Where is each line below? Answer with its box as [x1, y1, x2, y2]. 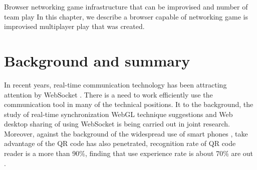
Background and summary [4, 50, 190, 70]
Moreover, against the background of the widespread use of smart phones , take [4, 128, 248, 138]
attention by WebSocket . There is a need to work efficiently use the [4, 89, 213, 99]
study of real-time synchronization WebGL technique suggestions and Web [4, 108, 233, 119]
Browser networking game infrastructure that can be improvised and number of [4, 1, 248, 11]
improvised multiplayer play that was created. [4, 21, 145, 31]
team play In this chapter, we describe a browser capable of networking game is [4, 11, 248, 21]
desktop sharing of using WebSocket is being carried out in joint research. [4, 118, 230, 129]
